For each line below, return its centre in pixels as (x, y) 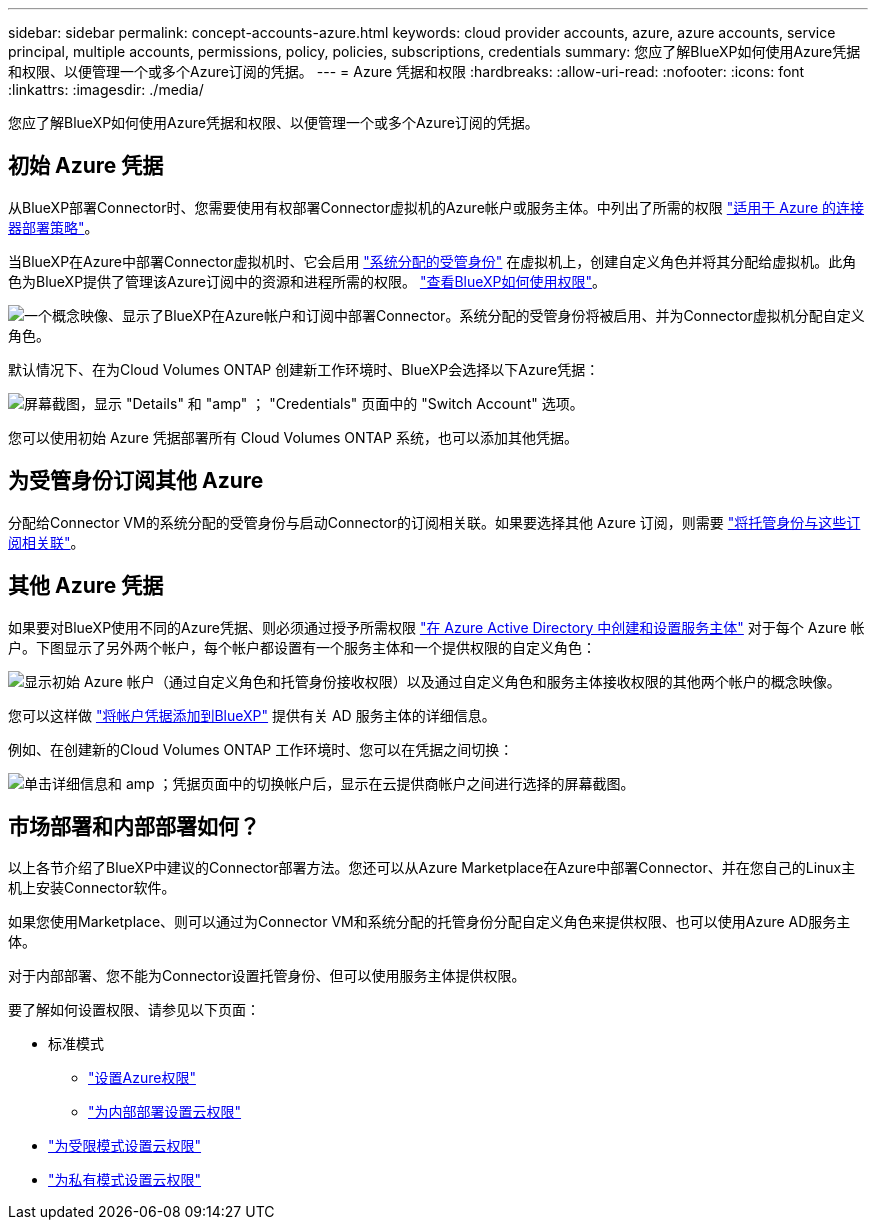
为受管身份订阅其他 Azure (136, 481)
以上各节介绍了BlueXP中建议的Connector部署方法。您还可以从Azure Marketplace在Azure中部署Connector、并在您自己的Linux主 (432, 868)
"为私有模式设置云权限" (125, 1180)
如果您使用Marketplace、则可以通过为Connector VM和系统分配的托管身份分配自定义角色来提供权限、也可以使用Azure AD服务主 (429, 922)
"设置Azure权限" (142, 1078)
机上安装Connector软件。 (92, 888)
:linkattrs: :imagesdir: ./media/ (106, 89)
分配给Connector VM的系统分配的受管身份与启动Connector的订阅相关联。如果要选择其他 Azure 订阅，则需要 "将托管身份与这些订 (434, 522)
